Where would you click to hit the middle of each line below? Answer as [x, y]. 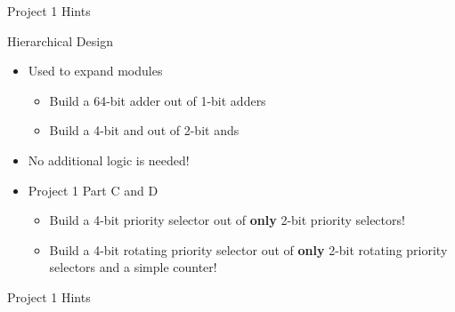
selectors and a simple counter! [133, 267]
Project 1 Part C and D [93, 190]
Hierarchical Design [60, 40]
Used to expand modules [95, 71]
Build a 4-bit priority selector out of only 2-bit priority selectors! [227, 220]
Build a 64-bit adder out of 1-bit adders [158, 100]
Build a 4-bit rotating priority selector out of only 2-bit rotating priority [248, 249]
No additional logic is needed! [109, 160]
